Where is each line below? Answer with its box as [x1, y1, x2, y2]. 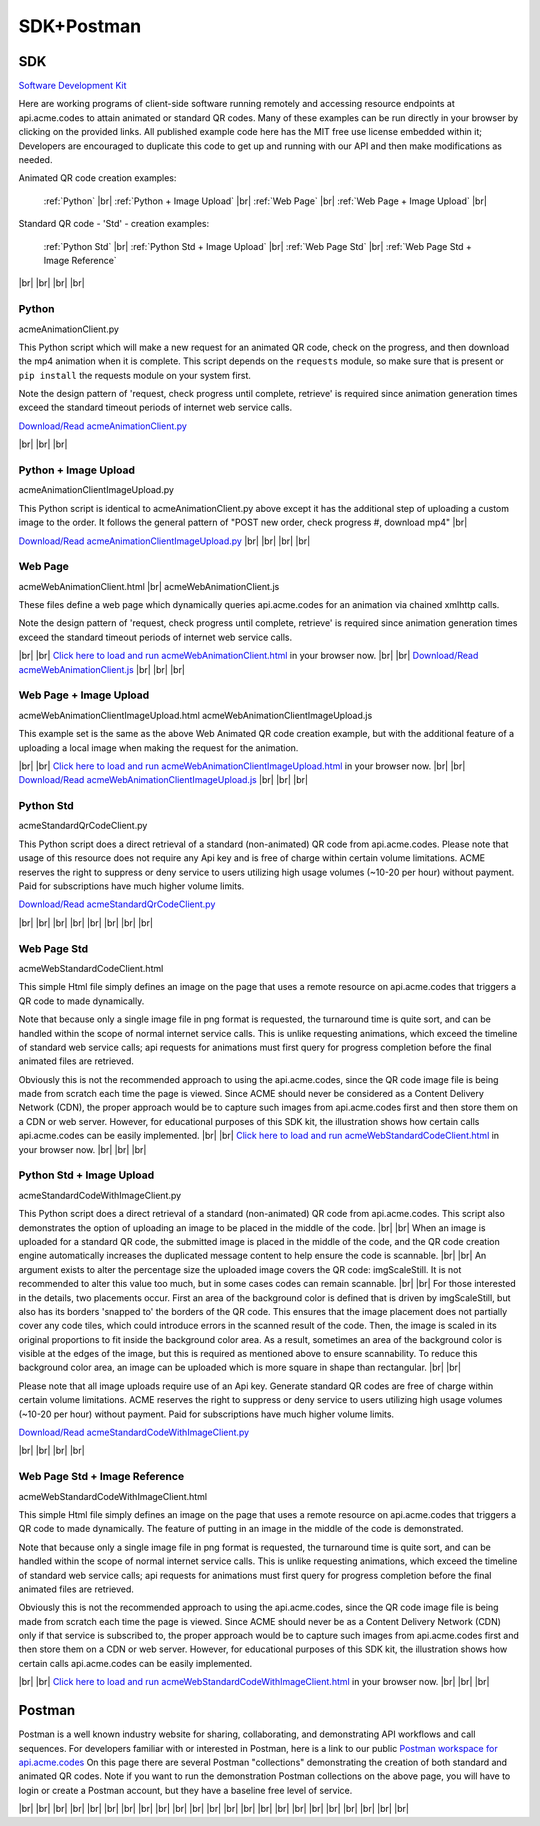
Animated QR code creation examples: [18, 172, 177, 184]
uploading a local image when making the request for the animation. [18, 741, 299, 754]
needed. [18, 154, 53, 166]
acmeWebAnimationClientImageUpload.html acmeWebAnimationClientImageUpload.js [18, 709, 373, 721]
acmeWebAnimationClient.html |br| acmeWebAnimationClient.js [18, 580, 280, 592]
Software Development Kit [18, 80, 127, 92]
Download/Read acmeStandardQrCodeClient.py [18, 898, 216, 910]
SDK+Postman [18, 15, 142, 37]
